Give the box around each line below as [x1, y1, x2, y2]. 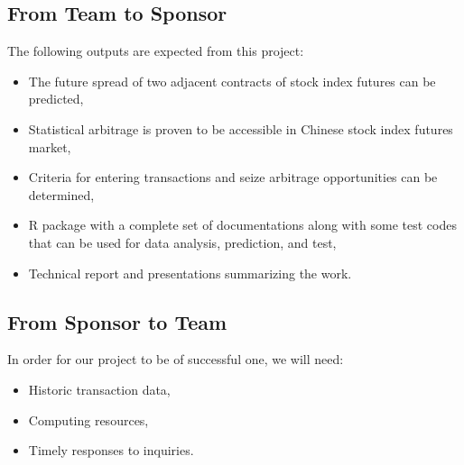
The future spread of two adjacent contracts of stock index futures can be [28, 71, 436, 90]
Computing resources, [28, 410, 149, 429]
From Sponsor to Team [7, 307, 227, 335]
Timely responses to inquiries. [28, 441, 194, 460]
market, [28, 137, 71, 156]
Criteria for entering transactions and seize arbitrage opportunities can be [28, 168, 438, 187]
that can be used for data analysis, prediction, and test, [28, 232, 337, 251]
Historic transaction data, [28, 379, 171, 398]
